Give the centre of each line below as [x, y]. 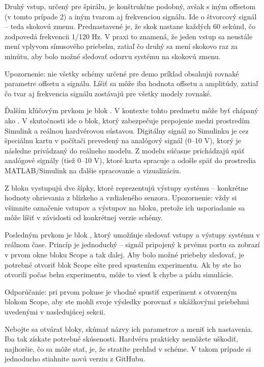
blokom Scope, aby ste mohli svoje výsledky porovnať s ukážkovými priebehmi [127, 302]
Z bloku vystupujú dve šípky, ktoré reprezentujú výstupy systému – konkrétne [126, 187]
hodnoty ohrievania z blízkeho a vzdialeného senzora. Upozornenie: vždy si [121, 198]
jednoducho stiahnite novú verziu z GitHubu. [75, 359]
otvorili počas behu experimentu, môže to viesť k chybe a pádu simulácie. [119, 274]
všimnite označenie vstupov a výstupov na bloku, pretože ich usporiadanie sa [125, 207]
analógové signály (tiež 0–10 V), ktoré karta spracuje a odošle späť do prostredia [130, 160]
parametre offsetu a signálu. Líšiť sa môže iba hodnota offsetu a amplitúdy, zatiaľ [131, 83]
